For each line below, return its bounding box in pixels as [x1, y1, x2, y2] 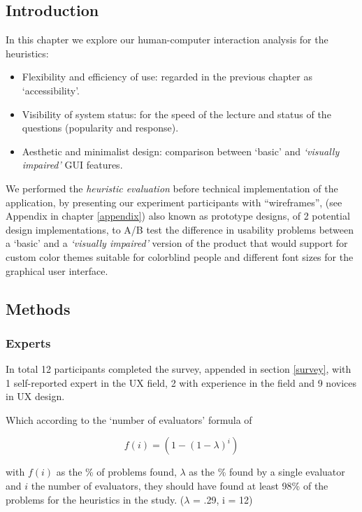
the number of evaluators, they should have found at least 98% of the [31, 478, 328, 493]
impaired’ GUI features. [22, 157, 123, 172]
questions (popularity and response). [22, 120, 179, 135]
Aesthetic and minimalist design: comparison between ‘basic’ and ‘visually [22, 143, 340, 158]
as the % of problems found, [56, 464, 177, 479]
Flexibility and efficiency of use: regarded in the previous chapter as [22, 69, 312, 84]
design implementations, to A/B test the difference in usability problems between [6, 222, 354, 236]
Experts [6, 334, 51, 351]
